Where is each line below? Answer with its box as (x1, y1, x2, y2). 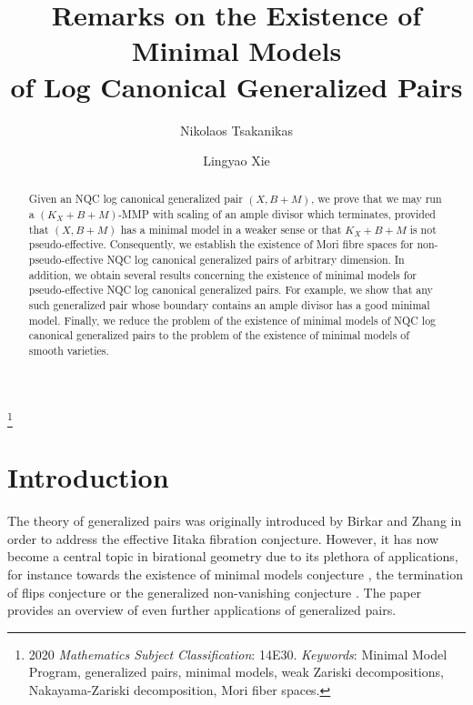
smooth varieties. (28, 343, 109, 358)
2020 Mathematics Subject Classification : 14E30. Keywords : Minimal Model (28, 644, 448, 663)
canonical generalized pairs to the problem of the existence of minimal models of (28, 327, 409, 343)
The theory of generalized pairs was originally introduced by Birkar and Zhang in (7, 511, 462, 530)
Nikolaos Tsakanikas (180, 120, 293, 139)
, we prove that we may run (310, 191, 442, 206)
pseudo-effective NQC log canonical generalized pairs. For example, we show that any (28, 282, 433, 297)
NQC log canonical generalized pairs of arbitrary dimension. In (106, 252, 405, 267)
